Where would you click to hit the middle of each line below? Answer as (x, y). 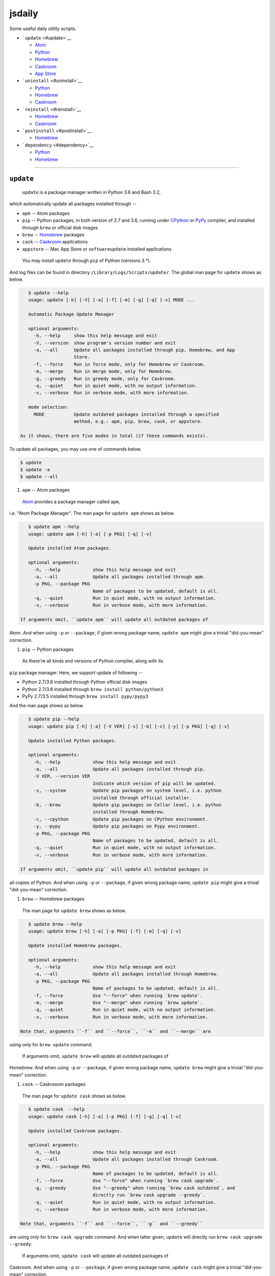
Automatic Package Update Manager (71, 314)
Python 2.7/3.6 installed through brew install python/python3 (93, 689)
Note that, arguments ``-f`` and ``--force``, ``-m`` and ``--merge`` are (116, 1031)
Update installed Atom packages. (70, 548)
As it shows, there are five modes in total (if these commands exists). (114, 436)
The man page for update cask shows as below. (74, 1096)
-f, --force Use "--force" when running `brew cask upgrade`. (126, 1181)
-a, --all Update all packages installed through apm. (119, 576)
